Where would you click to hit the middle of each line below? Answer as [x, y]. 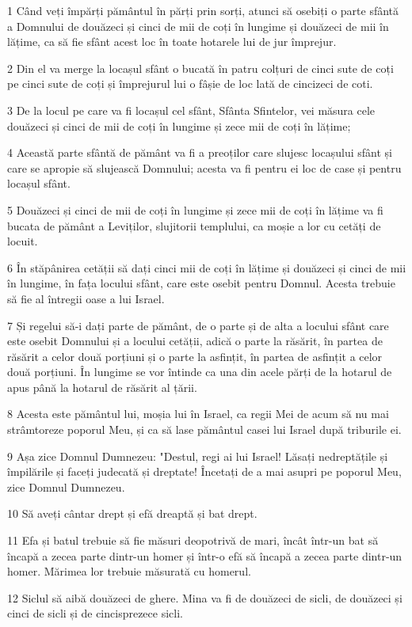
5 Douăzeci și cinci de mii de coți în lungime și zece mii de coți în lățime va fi [195, 209]
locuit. [23, 241]
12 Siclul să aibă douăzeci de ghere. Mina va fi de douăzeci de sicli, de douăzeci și [205, 597]
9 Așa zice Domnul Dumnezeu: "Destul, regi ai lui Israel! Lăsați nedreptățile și [198, 456]
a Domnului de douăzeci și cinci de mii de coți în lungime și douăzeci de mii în [198, 26]
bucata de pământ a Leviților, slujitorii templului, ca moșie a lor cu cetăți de [194, 225]
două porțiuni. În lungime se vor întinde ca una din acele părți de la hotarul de [200, 372]
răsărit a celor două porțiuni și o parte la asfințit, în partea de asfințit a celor [195, 356]
